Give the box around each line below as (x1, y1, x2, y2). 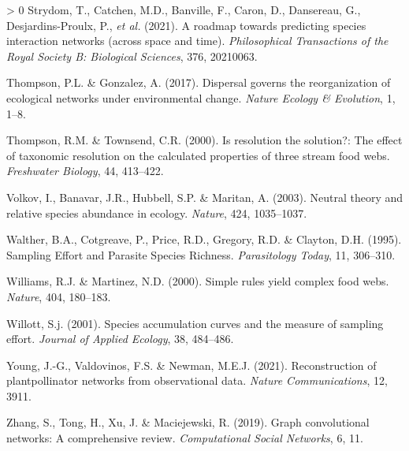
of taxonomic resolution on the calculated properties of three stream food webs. (6, 147, 390, 163)
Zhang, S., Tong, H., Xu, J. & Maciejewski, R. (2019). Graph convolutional (6, 414, 370, 430)
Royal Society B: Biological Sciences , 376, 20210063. (6, 47, 258, 64)
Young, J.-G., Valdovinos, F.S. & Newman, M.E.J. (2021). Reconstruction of (6, 356, 377, 373)
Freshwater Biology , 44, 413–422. (6, 162, 164, 179)
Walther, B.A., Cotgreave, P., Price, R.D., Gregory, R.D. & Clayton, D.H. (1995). (6, 231, 402, 248)
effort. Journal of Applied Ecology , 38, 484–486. (6, 330, 234, 347)
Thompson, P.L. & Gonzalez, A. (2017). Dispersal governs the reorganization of (6, 74, 391, 91)
